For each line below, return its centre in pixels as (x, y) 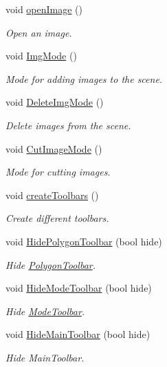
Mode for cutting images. (58, 172)
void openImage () (44, 9)
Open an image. (39, 32)
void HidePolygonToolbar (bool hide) (84, 241)
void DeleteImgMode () (55, 102)
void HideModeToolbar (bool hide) (79, 288)
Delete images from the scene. (68, 125)
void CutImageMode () (54, 148)
